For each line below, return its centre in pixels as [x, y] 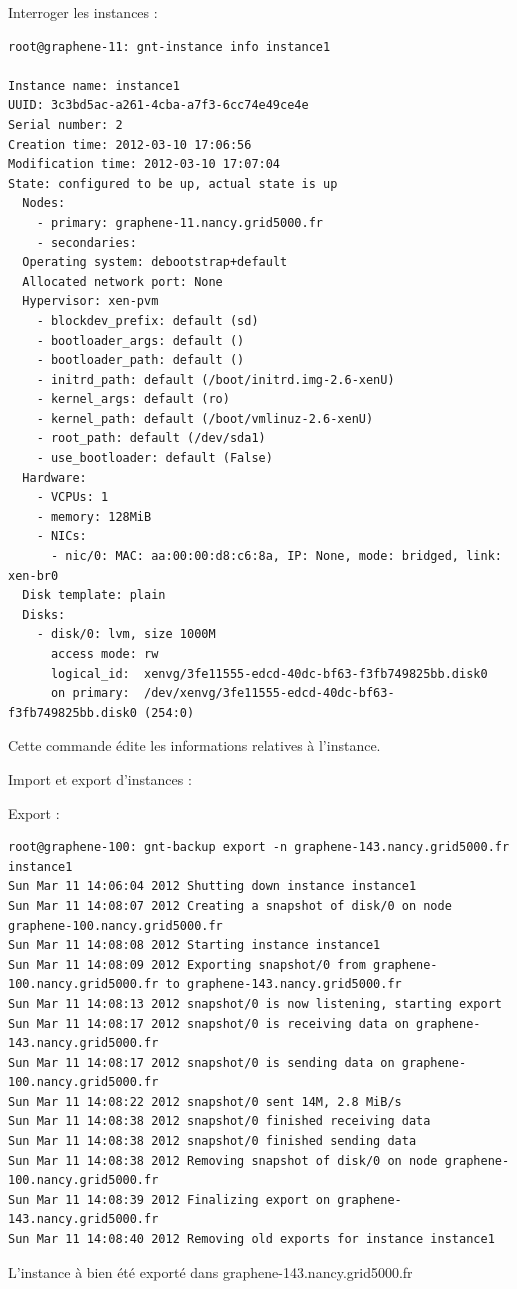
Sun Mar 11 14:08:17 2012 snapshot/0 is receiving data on [208, 1023]
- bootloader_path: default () [140, 360]
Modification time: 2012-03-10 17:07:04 [144, 164]
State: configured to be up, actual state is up [173, 183]
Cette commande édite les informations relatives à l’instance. [194, 745]
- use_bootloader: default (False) [154, 458]
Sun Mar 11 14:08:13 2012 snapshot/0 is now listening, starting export [255, 1003]
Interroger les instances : [83, 12]
